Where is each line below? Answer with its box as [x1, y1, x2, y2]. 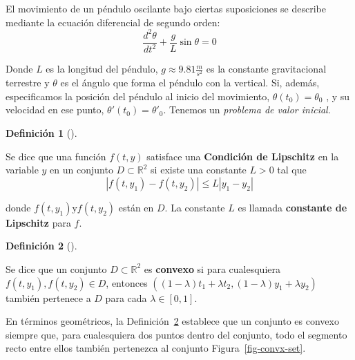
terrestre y [6, 75, 50, 90]
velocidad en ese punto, [6, 102, 104, 117]
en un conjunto [50, 162, 113, 177]
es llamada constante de [238, 200, 347, 214]
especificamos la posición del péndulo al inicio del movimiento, [6, 88, 270, 103]
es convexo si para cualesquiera [144, 261, 280, 276]
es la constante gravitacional [206, 61, 327, 76]
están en [118, 200, 154, 214]
